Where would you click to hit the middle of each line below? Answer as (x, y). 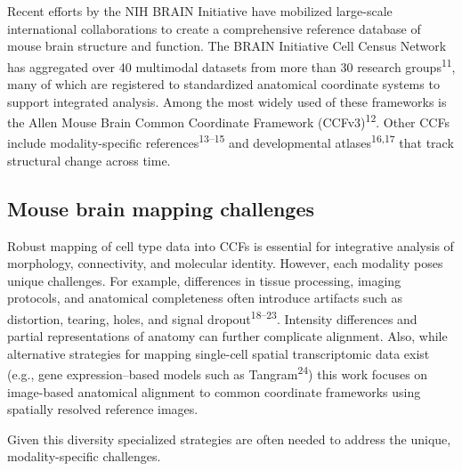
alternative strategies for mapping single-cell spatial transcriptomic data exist (219, 353)
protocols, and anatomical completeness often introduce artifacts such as (205, 298)
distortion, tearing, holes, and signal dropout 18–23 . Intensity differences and (212, 317)
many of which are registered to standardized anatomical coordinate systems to (223, 84)
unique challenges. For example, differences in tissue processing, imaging (204, 280)
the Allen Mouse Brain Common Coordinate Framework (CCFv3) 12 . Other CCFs (228, 121)
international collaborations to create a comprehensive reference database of (214, 28)
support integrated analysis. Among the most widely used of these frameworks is (227, 101)
